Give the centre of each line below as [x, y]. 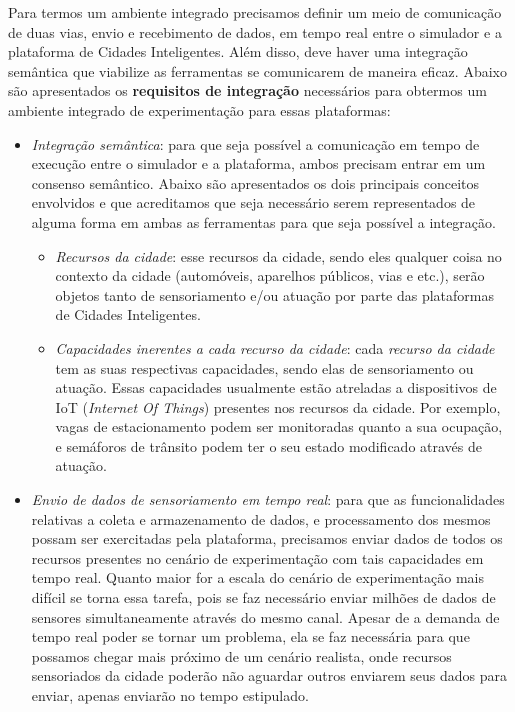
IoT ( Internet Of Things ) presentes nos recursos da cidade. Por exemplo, [278, 406]
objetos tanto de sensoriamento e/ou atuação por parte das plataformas [275, 294]
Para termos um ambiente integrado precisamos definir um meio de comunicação [255, 12]
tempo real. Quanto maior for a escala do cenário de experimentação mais [257, 577]
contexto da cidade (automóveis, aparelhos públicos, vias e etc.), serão [270, 275]
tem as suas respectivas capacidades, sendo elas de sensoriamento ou [264, 367]
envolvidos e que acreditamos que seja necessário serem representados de [253, 202]
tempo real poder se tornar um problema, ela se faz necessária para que [250, 636]
